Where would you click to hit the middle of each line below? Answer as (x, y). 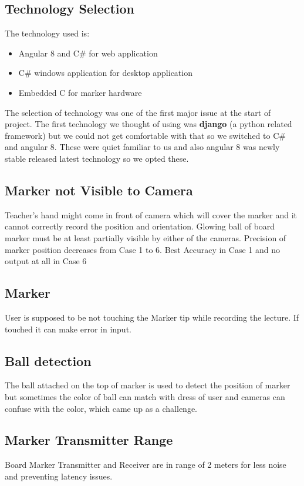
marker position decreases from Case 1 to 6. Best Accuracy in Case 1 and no (142, 249)
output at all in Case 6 (46, 261)
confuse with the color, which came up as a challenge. (101, 408)
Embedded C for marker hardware (80, 92)
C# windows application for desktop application (105, 73)
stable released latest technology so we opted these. (97, 158)
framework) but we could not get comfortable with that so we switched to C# (145, 135)
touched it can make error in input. (68, 329)
